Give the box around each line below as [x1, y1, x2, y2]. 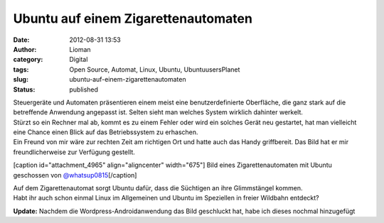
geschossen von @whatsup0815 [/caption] [13, 170, 137, 179]
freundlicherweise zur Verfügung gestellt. [13, 148, 135, 156]
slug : [13, 75, 28, 84]
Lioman [69, 45, 92, 53]
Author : [13, 45, 37, 53]
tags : [13, 65, 29, 74]
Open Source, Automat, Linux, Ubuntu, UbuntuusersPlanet [69, 65, 240, 74]
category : [13, 55, 43, 64]
